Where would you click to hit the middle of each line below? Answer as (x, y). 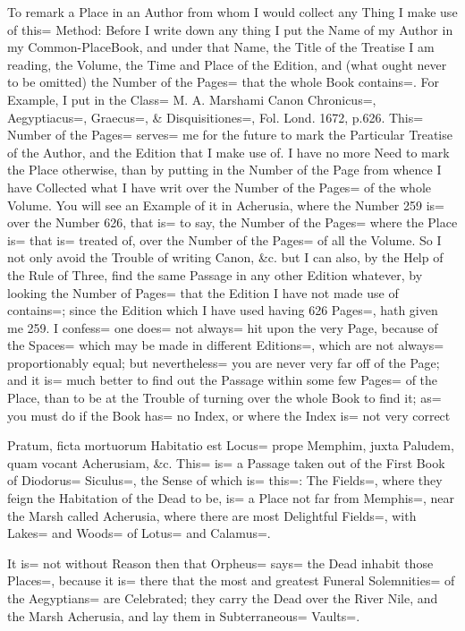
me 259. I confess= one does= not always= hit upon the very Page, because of (223, 327)
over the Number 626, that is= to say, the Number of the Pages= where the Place (232, 222)
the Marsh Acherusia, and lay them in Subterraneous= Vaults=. (184, 615)
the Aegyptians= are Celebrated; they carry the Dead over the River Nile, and (223, 598)
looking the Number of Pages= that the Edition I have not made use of (203, 292)
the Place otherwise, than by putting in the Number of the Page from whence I (224, 170)
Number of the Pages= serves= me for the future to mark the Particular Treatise (230, 135)
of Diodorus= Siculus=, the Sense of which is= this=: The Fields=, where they (225, 480)
